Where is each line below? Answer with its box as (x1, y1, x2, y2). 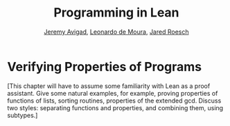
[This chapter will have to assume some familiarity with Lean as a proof (7, 81, 211, 90)
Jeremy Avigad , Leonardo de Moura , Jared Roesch (44, 28, 189, 36)
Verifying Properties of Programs (7, 59, 202, 74)
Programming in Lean (53, 5, 179, 21)
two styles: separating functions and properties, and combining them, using (7, 103, 224, 112)
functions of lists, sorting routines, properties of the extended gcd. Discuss (7, 96, 222, 105)
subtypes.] (7, 111, 38, 119)
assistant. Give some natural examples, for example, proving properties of (7, 89, 218, 97)
